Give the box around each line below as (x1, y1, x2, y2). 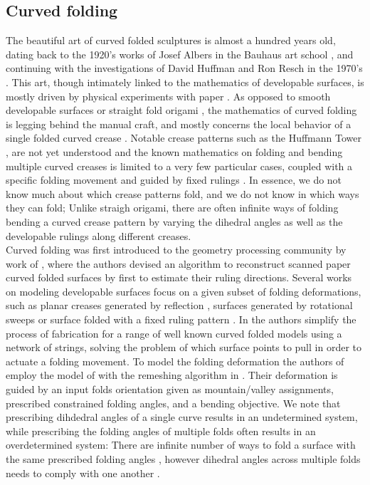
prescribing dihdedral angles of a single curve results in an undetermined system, (6, 410, 358, 424)
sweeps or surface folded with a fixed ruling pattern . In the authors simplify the (6, 312, 356, 327)
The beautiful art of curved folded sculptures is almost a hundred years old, (6, 33, 336, 48)
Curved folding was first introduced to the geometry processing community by (6, 242, 347, 257)
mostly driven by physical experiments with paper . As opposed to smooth (6, 88, 331, 103)
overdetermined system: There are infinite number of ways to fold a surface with (6, 437, 356, 452)
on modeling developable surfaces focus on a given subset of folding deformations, (6, 283, 361, 298)
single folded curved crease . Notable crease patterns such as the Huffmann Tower (6, 130, 361, 145)
